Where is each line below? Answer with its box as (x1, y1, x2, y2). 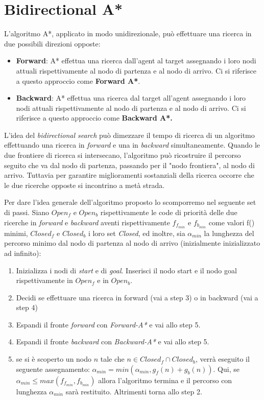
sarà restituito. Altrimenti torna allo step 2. (65, 386, 202, 396)
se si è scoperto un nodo (16, 354, 92, 364)
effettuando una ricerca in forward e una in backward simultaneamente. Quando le (4, 139, 260, 150)
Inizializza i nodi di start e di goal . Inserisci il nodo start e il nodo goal (16, 265, 237, 275)
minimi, (4, 227, 28, 238)
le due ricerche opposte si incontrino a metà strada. (4, 179, 165, 190)
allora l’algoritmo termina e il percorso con (98, 374, 232, 385)
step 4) (16, 302, 38, 313)
